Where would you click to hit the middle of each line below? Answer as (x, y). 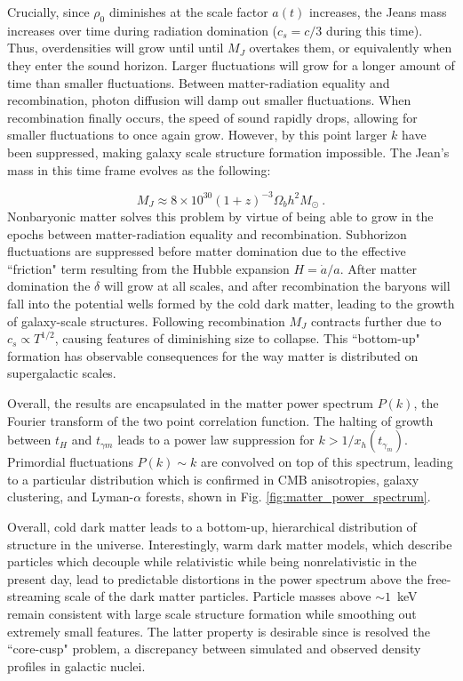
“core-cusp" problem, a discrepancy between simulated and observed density (214, 649)
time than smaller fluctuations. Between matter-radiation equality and (199, 82)
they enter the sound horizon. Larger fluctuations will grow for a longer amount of (231, 64)
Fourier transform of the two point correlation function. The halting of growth (220, 420)
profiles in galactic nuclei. (76, 665)
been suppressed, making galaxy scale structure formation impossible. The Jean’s (228, 152)
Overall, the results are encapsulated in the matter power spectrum (190, 403)
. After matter (379, 268)
